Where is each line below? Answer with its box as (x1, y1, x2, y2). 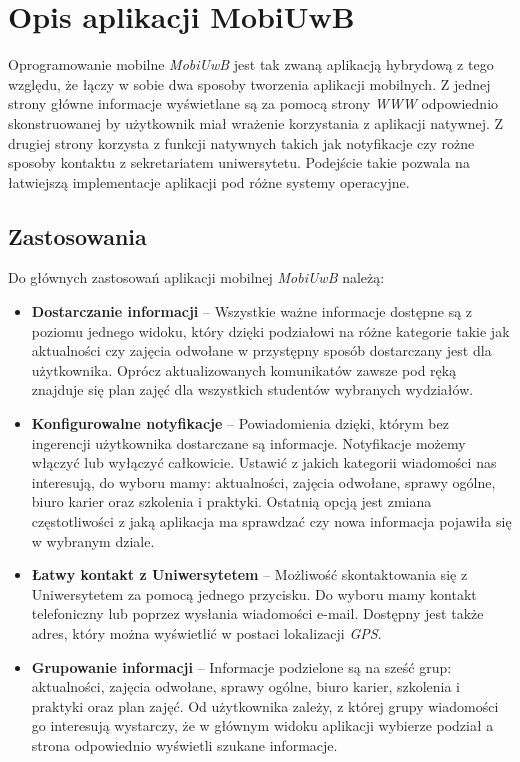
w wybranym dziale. (31, 530, 155, 551)
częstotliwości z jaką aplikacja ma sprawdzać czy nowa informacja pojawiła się (31, 511, 512, 532)
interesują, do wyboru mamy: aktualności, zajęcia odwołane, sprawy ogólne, (31, 471, 496, 492)
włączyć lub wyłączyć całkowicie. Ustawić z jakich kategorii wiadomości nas (31, 452, 497, 473)
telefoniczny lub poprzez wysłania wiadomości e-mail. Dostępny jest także (31, 603, 484, 624)
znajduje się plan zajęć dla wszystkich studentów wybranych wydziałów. (31, 379, 474, 400)
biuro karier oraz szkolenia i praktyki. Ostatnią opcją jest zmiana (31, 491, 432, 512)
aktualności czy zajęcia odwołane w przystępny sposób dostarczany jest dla (31, 340, 492, 361)
